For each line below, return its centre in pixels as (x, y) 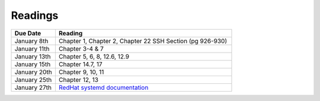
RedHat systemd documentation (103, 87)
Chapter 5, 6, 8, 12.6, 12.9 (94, 56)
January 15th (33, 64)
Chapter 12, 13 (79, 80)
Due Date (28, 33)
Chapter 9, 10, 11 (81, 72)
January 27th (33, 87)
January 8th (31, 41)
